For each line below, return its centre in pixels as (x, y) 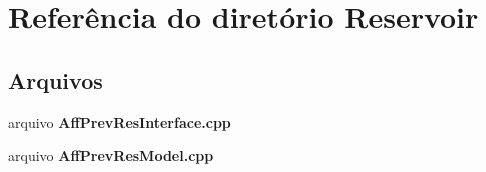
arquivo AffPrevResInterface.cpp (119, 121)
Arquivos (55, 79)
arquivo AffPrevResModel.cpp (111, 155)
